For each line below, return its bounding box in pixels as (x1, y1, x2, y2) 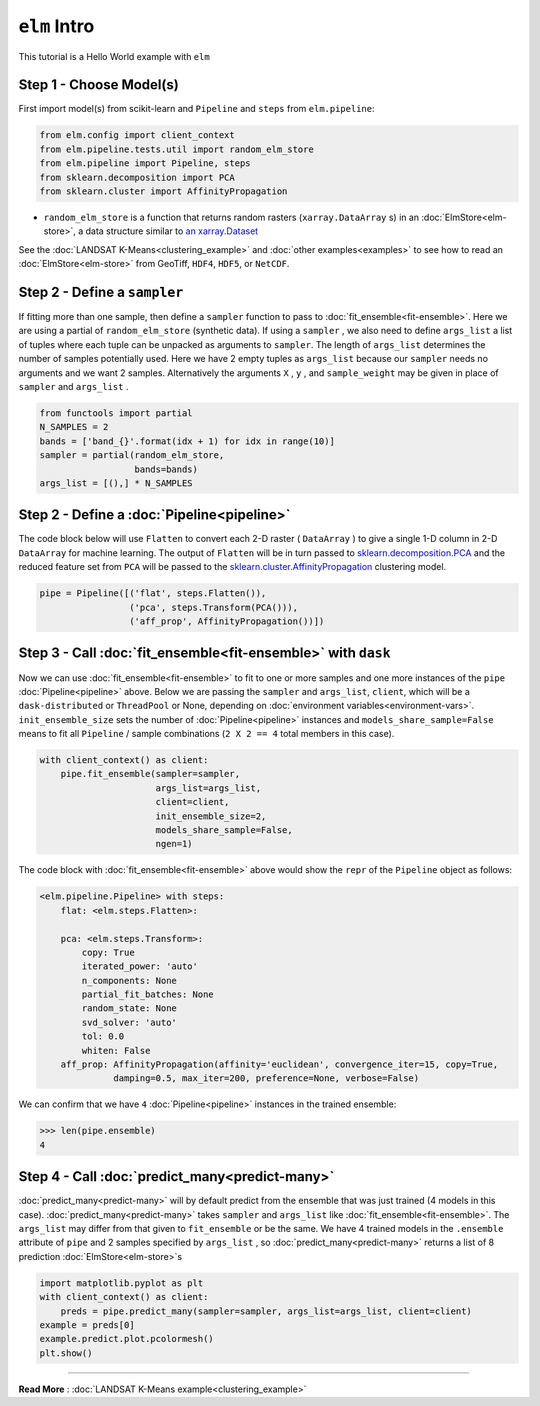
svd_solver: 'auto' (81, 1016, 177, 1028)
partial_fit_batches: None (81, 989, 214, 1000)
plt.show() (39, 1347, 93, 1359)
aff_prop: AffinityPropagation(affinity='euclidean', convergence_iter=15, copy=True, (60, 1059, 499, 1070)
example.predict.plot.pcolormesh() (39, 1333, 214, 1345)
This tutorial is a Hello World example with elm (18, 50, 210, 62)
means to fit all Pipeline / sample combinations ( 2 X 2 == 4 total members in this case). (18, 728, 395, 740)
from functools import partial (39, 408, 194, 419)
